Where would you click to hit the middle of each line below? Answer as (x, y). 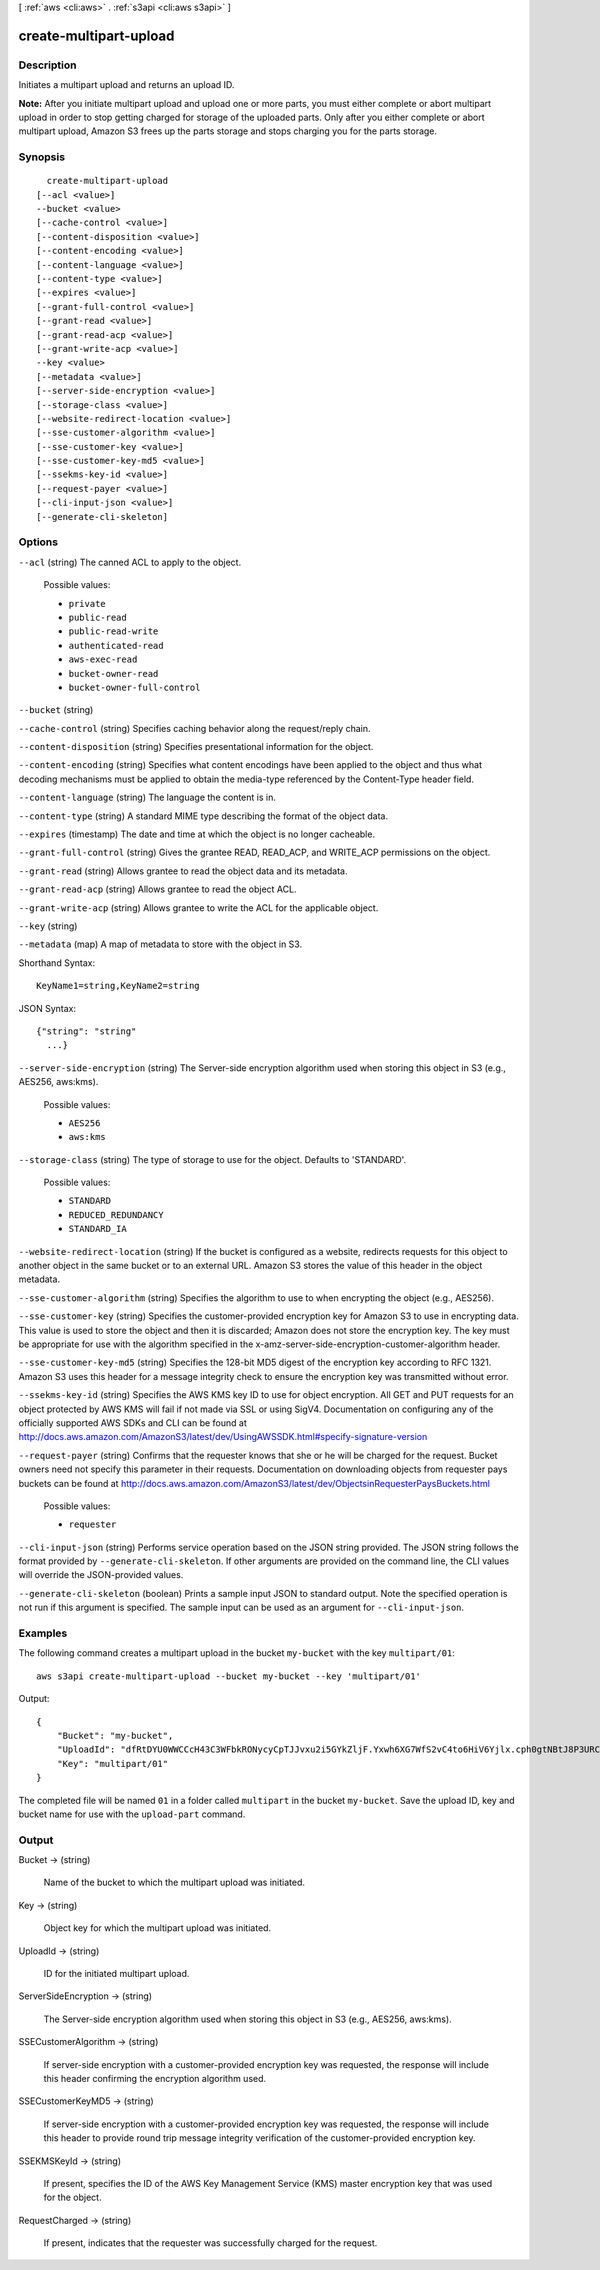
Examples (43, 1633)
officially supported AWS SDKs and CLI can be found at (132, 1422)
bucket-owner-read (113, 673)
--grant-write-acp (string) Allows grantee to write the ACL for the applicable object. (198, 907)
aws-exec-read (103, 659)
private (87, 603)
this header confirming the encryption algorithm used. (155, 2078)
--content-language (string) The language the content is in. (147, 797)
